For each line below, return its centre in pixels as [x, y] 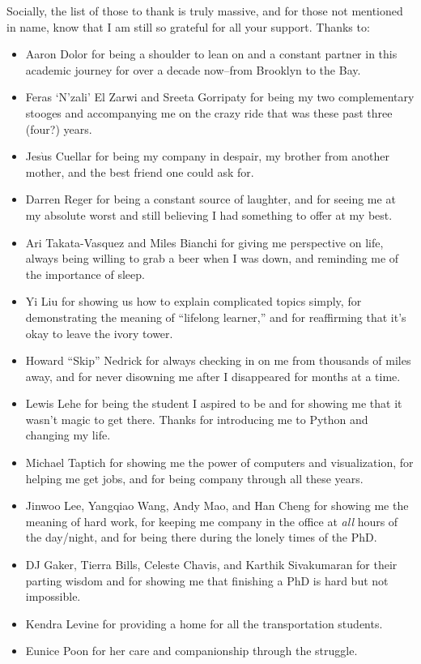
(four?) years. [59, 129]
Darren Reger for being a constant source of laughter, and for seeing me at [210, 199]
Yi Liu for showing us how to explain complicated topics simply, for [193, 301]
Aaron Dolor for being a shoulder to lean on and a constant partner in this [211, 54]
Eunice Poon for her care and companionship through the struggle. [191, 651]
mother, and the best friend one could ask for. [140, 171]
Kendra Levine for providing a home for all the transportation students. [204, 623]
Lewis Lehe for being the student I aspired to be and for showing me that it [214, 403]
